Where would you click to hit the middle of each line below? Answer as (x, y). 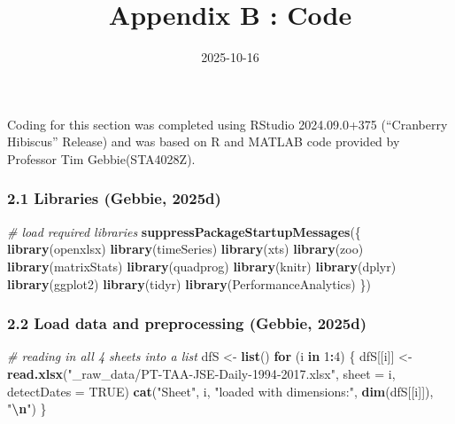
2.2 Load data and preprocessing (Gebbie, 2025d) (187, 323)
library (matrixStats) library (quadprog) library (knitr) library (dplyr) (202, 266)
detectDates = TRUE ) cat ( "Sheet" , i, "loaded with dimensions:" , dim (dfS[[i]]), (220, 391)
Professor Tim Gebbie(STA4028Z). (101, 158)
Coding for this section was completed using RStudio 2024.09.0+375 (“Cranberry (227, 124)
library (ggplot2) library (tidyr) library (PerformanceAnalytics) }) (189, 283)
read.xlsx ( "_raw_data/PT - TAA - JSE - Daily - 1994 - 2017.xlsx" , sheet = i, (201, 373)
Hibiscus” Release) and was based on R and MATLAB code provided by (204, 141)
